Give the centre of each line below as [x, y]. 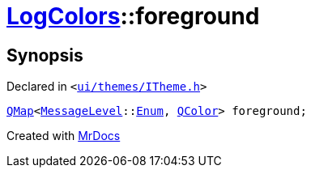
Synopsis [45, 55]
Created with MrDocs [64, 136]
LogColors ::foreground [133, 16]
